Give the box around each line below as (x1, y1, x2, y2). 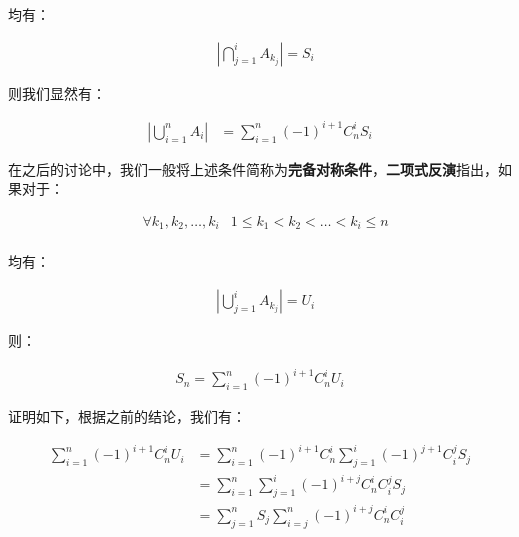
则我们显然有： (8, 82, 106, 103)
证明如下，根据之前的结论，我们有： (8, 406, 246, 426)
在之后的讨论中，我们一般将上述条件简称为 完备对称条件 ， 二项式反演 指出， (8, 158, 498, 179)
